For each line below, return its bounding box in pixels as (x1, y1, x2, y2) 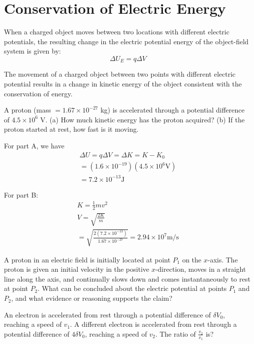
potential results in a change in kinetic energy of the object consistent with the (4, 78, 242, 88)
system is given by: (4, 46, 61, 56)
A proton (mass (4, 105, 51, 115)
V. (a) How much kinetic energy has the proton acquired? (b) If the (40, 114, 245, 124)
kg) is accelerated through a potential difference (100, 105, 245, 115)
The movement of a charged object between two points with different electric (4, 69, 236, 79)
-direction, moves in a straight (155, 264, 246, 274)
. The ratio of (155, 328, 196, 339)
